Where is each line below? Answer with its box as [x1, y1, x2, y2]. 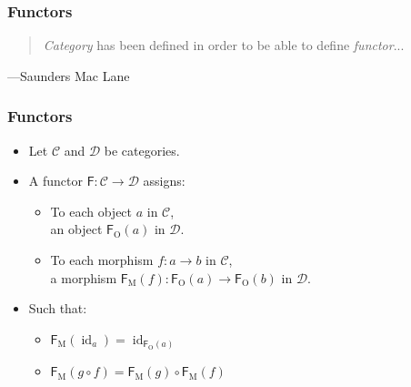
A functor [28, 171, 83, 190]
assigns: [143, 171, 185, 190]
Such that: [28, 299, 87, 318]
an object [50, 219, 103, 239]
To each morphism [50, 250, 154, 269]
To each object [50, 201, 133, 220]
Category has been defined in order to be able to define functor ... [43, 36, 405, 55]
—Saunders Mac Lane [7, 66, 130, 85]
